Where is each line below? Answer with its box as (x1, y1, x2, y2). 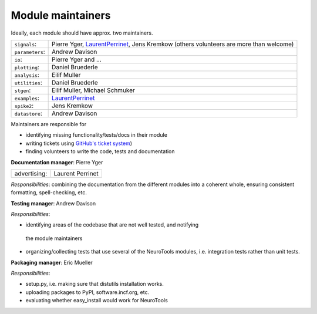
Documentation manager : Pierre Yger (11, 158, 103, 166)
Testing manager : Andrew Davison (11, 200, 96, 207)
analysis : (14, 70, 39, 79)
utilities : (14, 78, 42, 86)
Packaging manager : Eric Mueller (11, 259, 93, 266)
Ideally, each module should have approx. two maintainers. (11, 29, 153, 36)
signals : (14, 40, 37, 48)
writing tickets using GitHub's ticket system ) (25, 140, 132, 147)
